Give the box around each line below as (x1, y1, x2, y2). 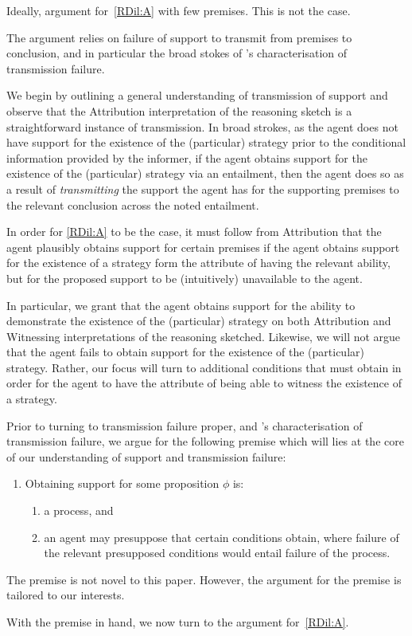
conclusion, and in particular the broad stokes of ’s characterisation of (6, 45, 348, 61)
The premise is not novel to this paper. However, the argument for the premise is (6, 571, 402, 587)
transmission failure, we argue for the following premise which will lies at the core (6, 433, 404, 450)
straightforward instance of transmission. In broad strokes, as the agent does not (6, 118, 398, 135)
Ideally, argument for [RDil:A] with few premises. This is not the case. (6, 2, 351, 18)
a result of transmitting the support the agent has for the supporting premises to (6, 180, 399, 197)
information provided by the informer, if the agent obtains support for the (6, 149, 367, 166)
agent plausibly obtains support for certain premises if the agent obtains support (6, 238, 400, 255)
